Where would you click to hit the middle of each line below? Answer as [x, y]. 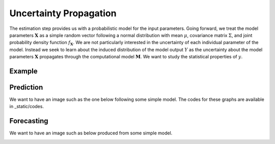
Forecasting [29, 121]
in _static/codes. [27, 106]
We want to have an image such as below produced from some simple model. [91, 133]
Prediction [26, 87]
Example [23, 71]
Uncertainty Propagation [63, 13]
